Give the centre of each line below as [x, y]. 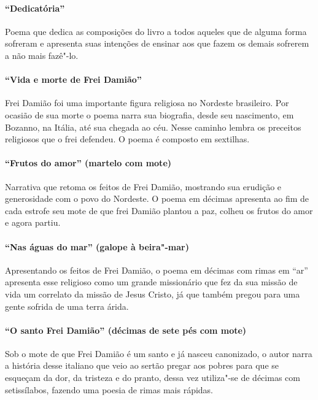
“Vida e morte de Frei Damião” [73, 79]
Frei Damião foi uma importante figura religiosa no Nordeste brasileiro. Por [147, 103]
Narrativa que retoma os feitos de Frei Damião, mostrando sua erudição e [143, 186]
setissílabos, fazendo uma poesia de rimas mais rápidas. [109, 389]
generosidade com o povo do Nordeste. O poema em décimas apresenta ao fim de [157, 198]
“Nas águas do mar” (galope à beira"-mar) [97, 246]
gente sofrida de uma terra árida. [67, 306]
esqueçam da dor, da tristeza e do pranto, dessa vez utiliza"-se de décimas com [153, 378]
